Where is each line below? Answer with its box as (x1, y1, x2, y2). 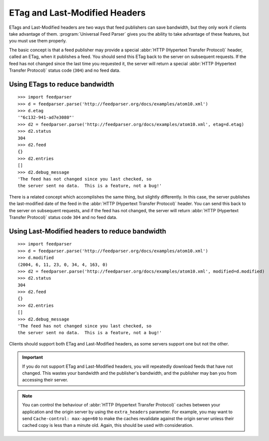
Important (22, 354, 43, 361)
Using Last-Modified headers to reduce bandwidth (9, 227, 166, 235)
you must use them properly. (9, 38, 67, 44)
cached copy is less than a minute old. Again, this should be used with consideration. (22, 422, 194, 428)
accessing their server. (22, 377, 68, 383)
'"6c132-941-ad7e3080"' (18, 115, 75, 120)
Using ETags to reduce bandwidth (9, 80, 114, 88)
